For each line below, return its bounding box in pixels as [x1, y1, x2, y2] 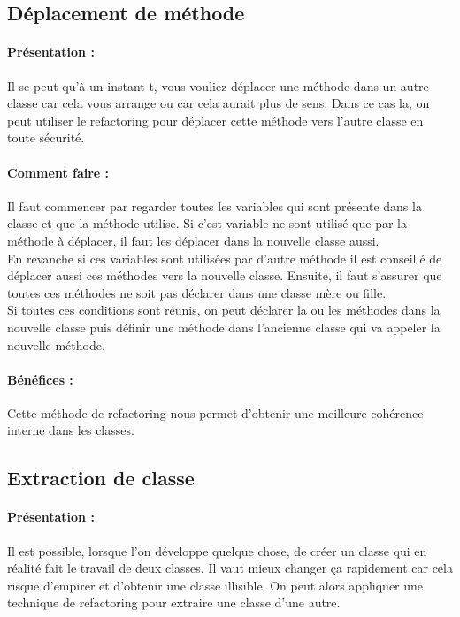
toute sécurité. [7, 128, 85, 147]
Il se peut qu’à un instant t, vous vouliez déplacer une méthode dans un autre [7, 76, 429, 95]
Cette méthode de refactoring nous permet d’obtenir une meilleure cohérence [7, 403, 424, 422]
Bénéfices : [7, 369, 73, 388]
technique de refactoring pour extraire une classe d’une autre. [7, 593, 341, 612]
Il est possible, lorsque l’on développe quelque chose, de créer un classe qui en [7, 541, 427, 560]
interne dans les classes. [7, 421, 134, 439]
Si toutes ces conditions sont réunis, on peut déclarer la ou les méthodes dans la [7, 301, 441, 319]
